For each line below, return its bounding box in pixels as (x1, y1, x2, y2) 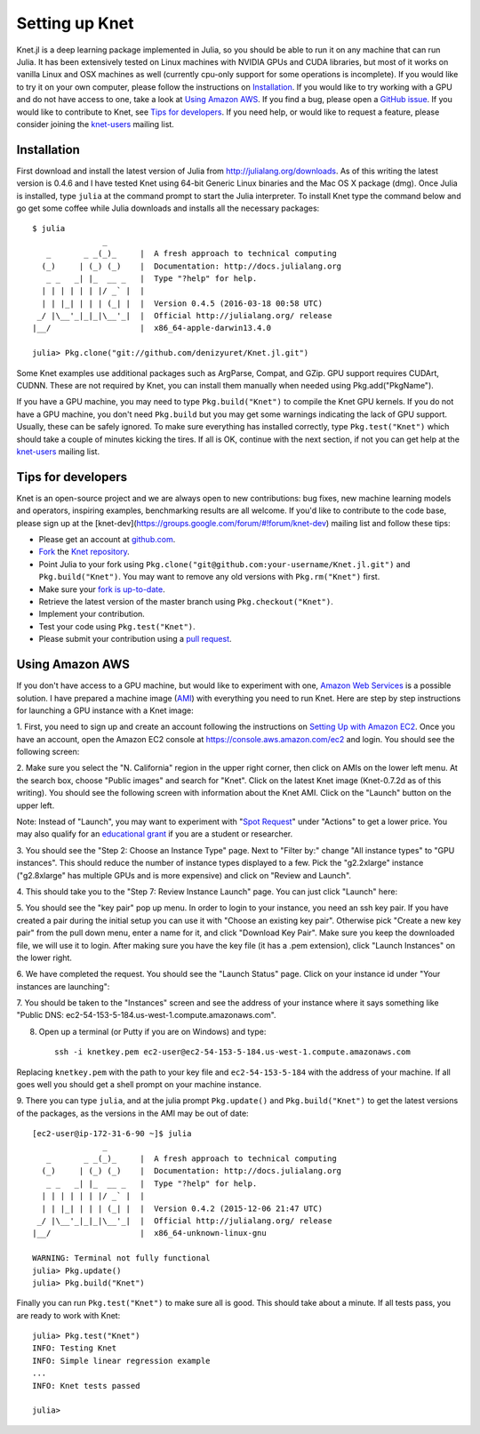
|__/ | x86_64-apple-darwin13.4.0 (32, 323, 271, 333)
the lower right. (16, 952, 73, 963)
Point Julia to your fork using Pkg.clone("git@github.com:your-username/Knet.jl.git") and (38, 558, 411, 569)
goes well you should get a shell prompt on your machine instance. (16, 1079, 262, 1090)
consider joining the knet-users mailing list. (16, 118, 175, 129)
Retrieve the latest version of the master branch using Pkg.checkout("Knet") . (38, 597, 333, 607)
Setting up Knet (16, 13, 134, 33)
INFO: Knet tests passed (32, 1381, 140, 1390)
